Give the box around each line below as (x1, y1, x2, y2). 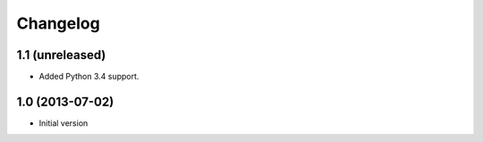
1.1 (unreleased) (16, 47, 106, 63)
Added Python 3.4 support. (38, 71, 140, 82)
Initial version (38, 117, 89, 129)
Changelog (16, 13, 100, 33)
